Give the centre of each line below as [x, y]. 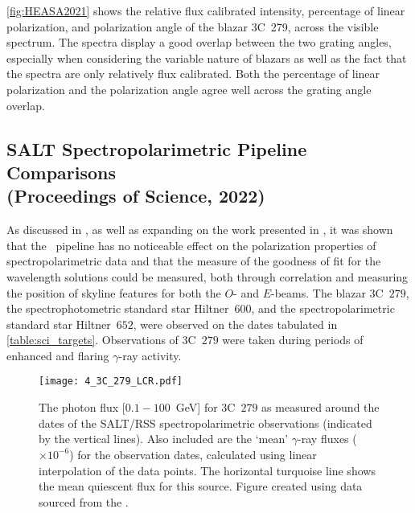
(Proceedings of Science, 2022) [136, 196]
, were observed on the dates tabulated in [235, 324]
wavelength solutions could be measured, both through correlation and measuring [207, 276]
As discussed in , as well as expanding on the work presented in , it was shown [200, 230]
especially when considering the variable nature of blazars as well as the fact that [207, 57]
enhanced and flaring [58, 355]
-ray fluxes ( [327, 439]
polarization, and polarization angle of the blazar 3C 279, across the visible [193, 26]
